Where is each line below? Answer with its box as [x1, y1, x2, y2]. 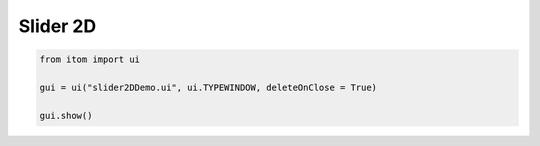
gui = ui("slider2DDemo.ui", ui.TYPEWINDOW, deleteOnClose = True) [39, 81, 378, 93]
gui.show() [39, 110, 93, 121]
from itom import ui [39, 54, 140, 65]
